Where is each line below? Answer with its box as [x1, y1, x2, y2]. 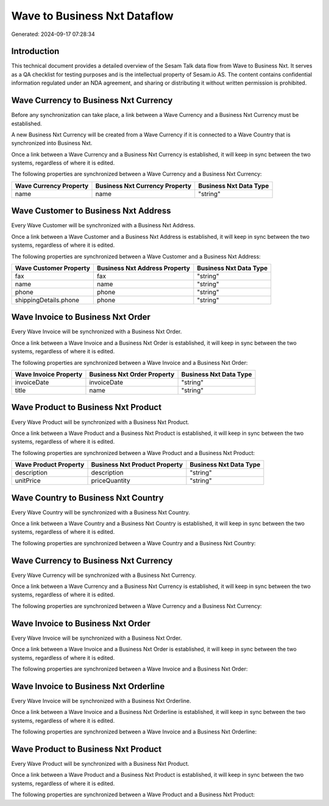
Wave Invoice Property [15, 370, 83, 379]
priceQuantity [91, 476, 130, 485]
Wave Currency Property [15, 182, 89, 190]
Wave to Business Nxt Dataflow [11, 9, 174, 23]
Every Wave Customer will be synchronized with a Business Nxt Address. [11, 222, 196, 229]
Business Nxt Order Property [89, 370, 175, 379]
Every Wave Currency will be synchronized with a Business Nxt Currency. [11, 571, 196, 579]
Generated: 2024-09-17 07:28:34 [11, 30, 95, 38]
